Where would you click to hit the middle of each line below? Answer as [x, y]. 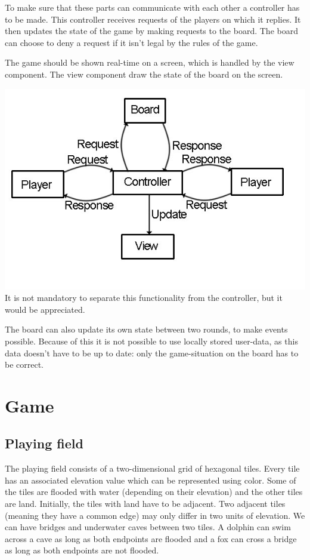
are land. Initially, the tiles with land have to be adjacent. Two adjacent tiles [145, 504]
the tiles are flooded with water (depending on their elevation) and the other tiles [154, 492]
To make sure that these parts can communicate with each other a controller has [152, 7]
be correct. [24, 364]
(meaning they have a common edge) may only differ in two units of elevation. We [155, 515]
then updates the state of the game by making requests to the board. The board [151, 31]
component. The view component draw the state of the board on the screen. [144, 74]
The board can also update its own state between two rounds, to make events [146, 329]
